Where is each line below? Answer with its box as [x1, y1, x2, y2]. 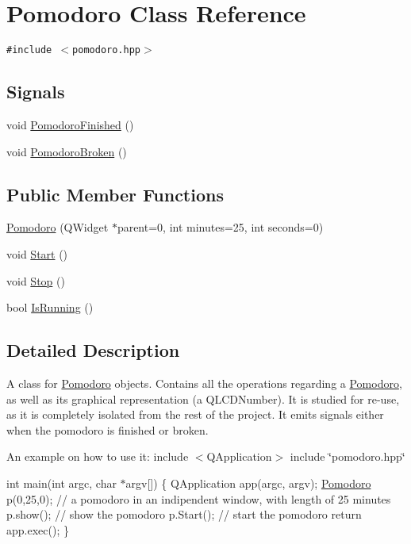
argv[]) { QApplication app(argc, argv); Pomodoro [125, 474, 371, 491]
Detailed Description [6, 338, 180, 362]
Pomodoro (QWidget [6, 219, 109, 236]
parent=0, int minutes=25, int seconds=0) [117, 219, 324, 236]
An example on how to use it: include [6, 448, 189, 465]
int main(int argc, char [6, 474, 117, 491]
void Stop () [6, 272, 65, 289]
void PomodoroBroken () [6, 143, 127, 159]
